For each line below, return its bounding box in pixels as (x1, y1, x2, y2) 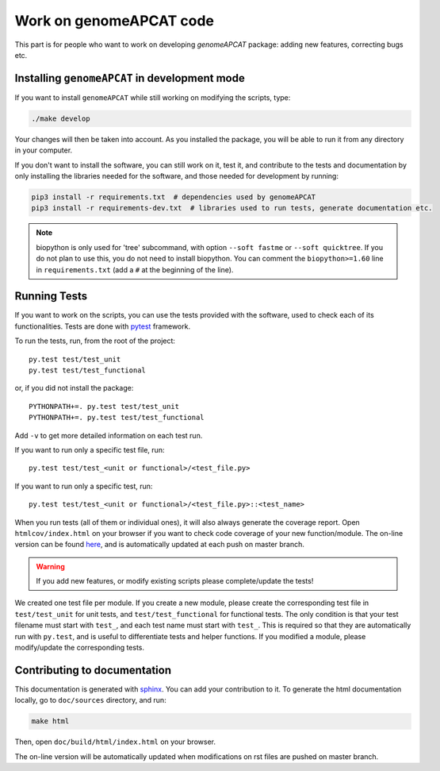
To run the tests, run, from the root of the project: (14, 336, 176, 345)
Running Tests (14, 290, 87, 303)
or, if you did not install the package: (14, 384, 134, 393)
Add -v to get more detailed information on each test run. (14, 430, 203, 440)
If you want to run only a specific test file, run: (14, 445, 165, 454)
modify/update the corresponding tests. (14, 643, 145, 653)
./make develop (31, 114, 90, 123)
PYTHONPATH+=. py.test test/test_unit (29, 402, 180, 411)
